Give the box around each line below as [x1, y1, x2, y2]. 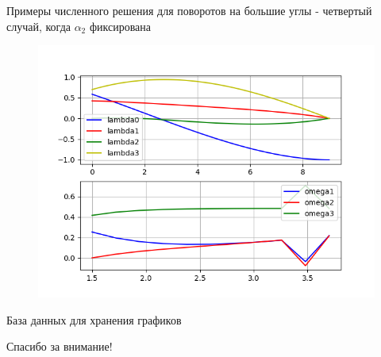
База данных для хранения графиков [6, 311, 182, 328]
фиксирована [89, 17, 152, 34]
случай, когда [6, 17, 71, 34]
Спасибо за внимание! [6, 338, 113, 355]
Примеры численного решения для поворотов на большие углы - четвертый [6, 2, 372, 18]
